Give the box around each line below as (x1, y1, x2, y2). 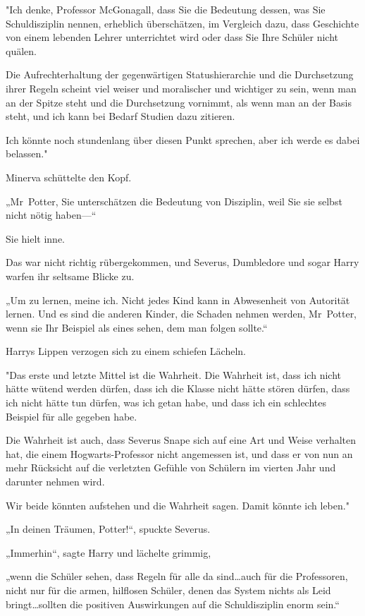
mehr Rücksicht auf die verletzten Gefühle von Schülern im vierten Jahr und (6, 460, 336, 475)
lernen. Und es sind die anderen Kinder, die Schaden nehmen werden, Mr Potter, (6, 306, 357, 321)
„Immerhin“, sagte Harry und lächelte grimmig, (6, 545, 211, 560)
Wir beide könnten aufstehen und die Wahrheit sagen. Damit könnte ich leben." (6, 497, 349, 512)
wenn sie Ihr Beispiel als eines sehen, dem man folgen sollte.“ (6, 320, 268, 334)
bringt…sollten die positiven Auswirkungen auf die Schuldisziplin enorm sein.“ (6, 596, 340, 611)
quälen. (6, 43, 37, 58)
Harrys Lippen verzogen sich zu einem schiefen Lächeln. (6, 344, 246, 358)
